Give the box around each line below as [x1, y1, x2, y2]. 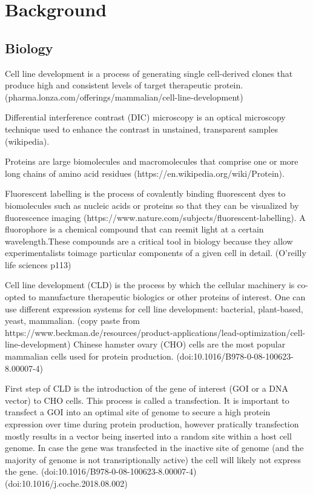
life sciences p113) [5, 258, 71, 271]
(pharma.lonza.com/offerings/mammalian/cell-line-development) [5, 90, 243, 103]
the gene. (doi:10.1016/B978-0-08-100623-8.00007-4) [5, 465, 197, 478]
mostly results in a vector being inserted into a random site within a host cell [5, 429, 292, 442]
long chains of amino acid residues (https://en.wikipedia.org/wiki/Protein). [5, 166, 285, 179]
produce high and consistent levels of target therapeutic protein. [5, 79, 243, 91]
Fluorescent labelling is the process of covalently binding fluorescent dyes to [5, 187, 286, 200]
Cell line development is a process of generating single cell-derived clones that [5, 67, 293, 79]
